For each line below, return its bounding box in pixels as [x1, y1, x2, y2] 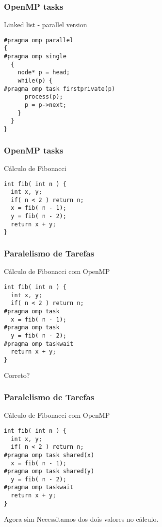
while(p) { [17, 77, 53, 85]
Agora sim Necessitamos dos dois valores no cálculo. [4, 514, 159, 524]
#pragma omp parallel [4, 36, 74, 44]
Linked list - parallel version [4, 19, 87, 30]
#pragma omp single [4, 53, 66, 60]
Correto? [4, 370, 30, 380]
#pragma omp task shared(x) [4, 451, 95, 459]
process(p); [24, 93, 63, 101]
